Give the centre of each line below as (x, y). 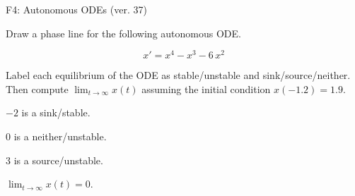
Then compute (37, 88)
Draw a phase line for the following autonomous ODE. (123, 33)
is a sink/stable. (56, 112)
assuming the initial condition (206, 88)
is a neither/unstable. (60, 136)
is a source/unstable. (58, 160)
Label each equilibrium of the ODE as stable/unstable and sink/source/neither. (178, 75)
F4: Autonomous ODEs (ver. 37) (76, 9)
